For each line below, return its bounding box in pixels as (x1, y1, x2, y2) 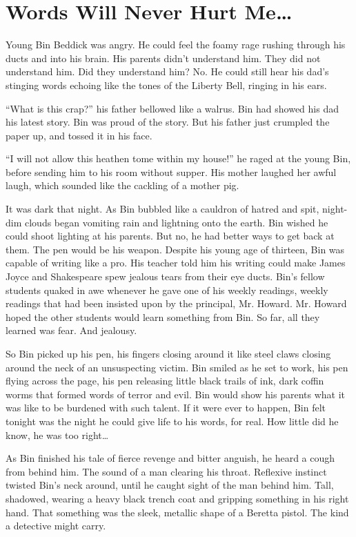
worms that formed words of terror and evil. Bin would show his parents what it (6, 387, 346, 401)
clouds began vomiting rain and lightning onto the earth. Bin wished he (24, 215, 328, 229)
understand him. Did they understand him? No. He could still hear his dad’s (6, 64, 329, 79)
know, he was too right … (6, 427, 109, 442)
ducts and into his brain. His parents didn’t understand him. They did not (6, 50, 321, 65)
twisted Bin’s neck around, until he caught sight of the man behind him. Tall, (6, 478, 334, 492)
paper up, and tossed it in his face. (6, 128, 152, 142)
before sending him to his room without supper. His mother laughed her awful (6, 164, 337, 179)
